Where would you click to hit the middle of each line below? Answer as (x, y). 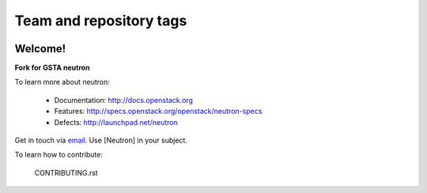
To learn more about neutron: (62, 82)
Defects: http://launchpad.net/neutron (116, 122)
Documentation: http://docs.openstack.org (124, 100)
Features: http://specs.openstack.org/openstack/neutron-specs (158, 112)
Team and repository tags (101, 21)
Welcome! (40, 49)
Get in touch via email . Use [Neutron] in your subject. (101, 140)
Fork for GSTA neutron (52, 68)
